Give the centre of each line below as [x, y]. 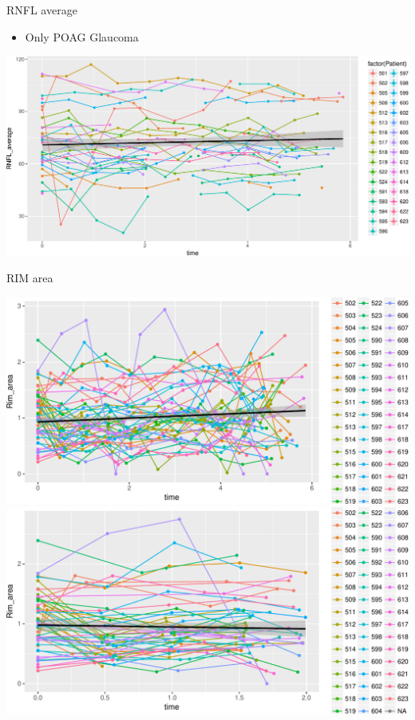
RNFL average [42, 10]
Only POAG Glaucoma [82, 36]
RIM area [30, 278]
